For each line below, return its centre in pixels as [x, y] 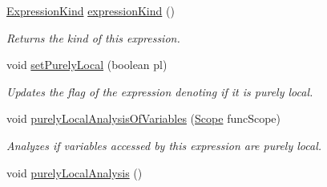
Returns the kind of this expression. [93, 37]
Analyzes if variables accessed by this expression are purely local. [164, 145]
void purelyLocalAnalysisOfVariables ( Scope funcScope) [144, 118]
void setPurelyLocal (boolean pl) [87, 65]
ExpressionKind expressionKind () [91, 10]
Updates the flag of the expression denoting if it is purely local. [160, 91]
